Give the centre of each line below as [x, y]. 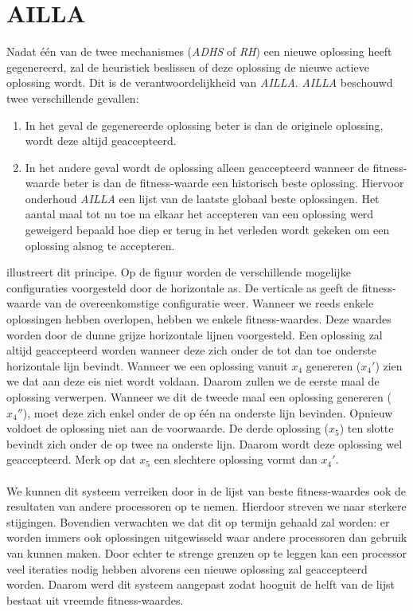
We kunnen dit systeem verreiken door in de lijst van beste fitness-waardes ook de [206, 490]
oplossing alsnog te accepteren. [100, 245]
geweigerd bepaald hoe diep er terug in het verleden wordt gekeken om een [207, 230]
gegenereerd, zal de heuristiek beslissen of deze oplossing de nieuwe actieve [188, 67]
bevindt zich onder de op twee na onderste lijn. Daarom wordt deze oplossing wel [205, 443]
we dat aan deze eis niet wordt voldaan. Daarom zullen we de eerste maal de [193, 381]
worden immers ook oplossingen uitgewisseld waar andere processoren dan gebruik [207, 537]
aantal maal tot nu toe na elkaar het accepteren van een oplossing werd [199, 214]
